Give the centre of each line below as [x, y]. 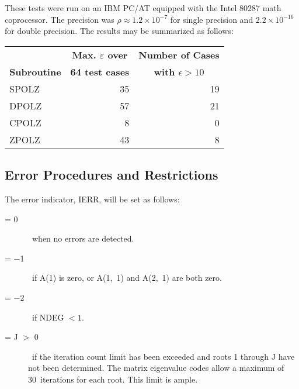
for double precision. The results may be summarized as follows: [119, 31]
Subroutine [35, 71]
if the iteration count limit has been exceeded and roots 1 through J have [163, 356]
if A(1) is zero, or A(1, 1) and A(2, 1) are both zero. [127, 278]
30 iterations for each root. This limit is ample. [113, 379]
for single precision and [212, 19]
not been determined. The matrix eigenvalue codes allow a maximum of [156, 368]
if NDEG [48, 317]
